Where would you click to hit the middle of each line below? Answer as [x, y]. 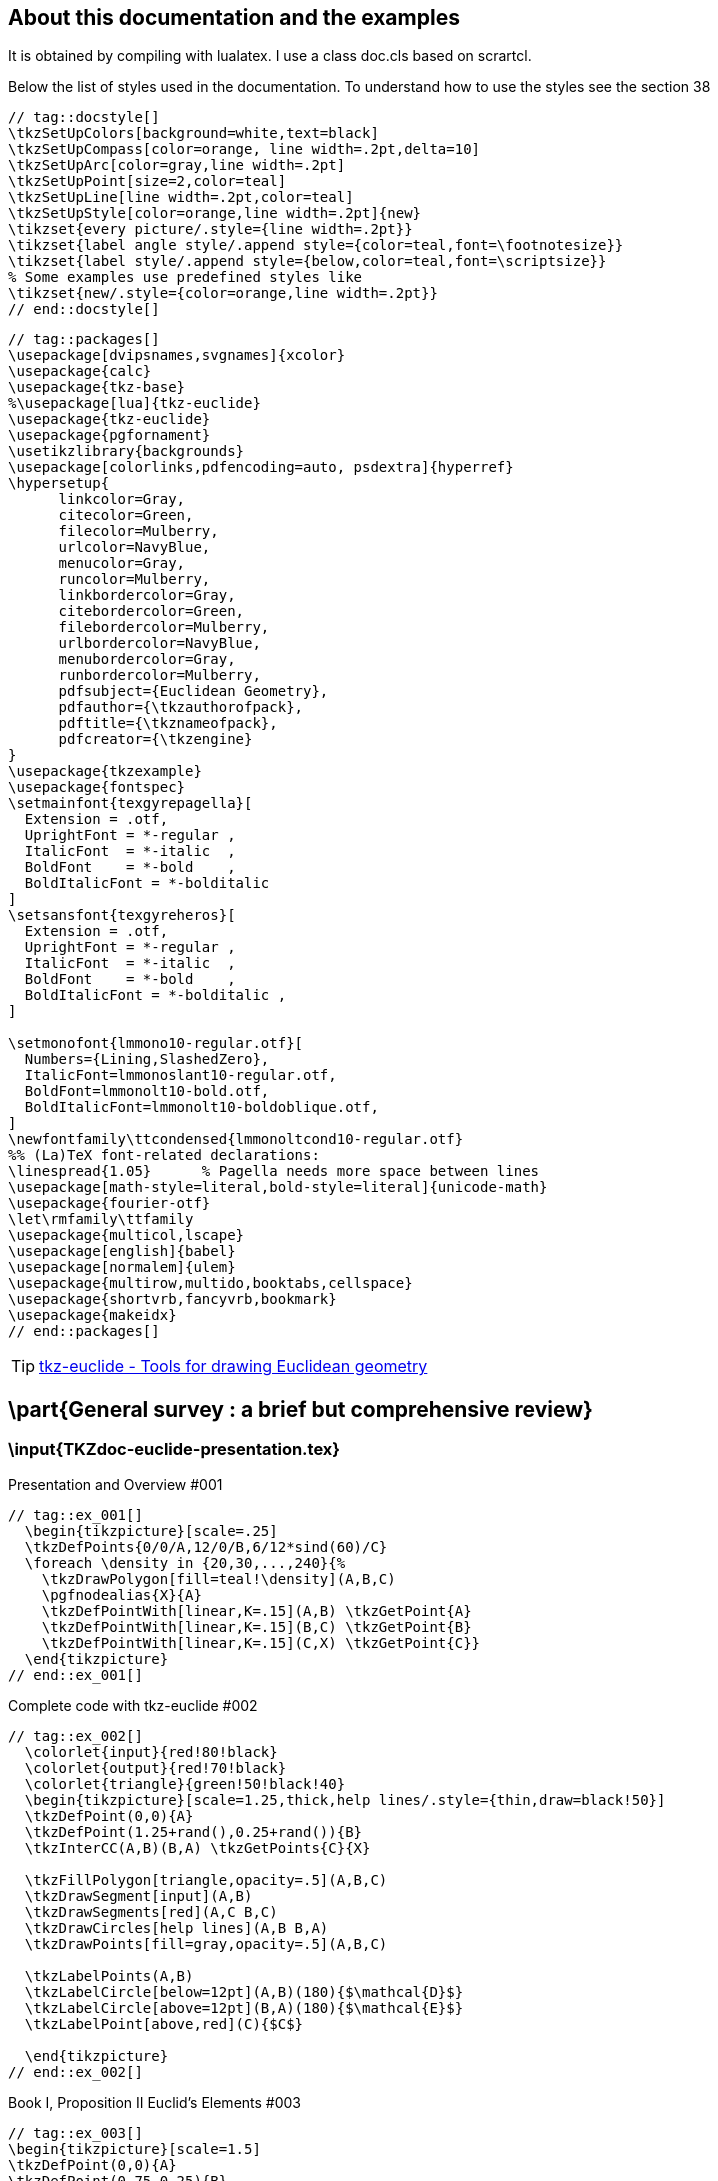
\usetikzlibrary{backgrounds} [126, 451]
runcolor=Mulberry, [134, 579]
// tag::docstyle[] [84, 117]
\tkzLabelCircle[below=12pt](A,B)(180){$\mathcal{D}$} [244, 1991]
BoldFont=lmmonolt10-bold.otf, [147, 1091]
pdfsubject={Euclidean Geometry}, [193, 691]
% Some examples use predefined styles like [185, 277]
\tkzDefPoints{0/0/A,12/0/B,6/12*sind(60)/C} [206, 1546]
